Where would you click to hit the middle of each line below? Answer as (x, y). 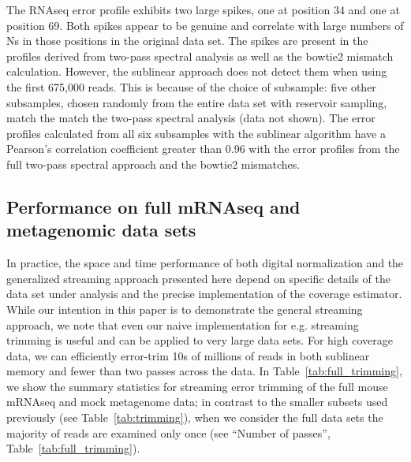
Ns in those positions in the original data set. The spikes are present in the (187, 41)
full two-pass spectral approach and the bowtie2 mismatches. (153, 164)
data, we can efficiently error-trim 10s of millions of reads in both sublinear (188, 355)
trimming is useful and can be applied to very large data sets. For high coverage (200, 340)
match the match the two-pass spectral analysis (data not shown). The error (191, 118)
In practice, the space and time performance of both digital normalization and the (205, 263)
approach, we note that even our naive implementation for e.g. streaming (183, 324)
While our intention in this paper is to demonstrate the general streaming (185, 309)
